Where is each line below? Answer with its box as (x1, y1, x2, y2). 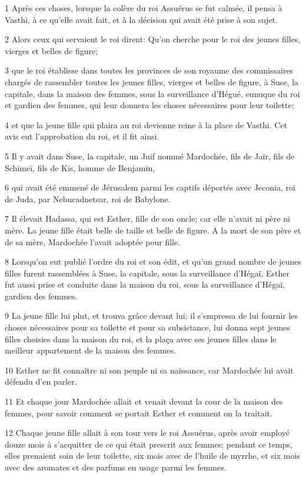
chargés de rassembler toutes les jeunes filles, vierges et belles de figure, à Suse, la (5, 75, 299, 88)
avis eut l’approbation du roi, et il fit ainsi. (5, 130, 159, 142)
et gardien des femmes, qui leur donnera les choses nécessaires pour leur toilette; (5, 99, 294, 111)
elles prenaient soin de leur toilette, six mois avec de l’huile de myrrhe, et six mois (5, 449, 300, 462)
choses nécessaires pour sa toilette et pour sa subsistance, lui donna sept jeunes (5, 321, 290, 333)
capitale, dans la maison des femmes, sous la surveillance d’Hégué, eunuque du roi (5, 87, 300, 99)
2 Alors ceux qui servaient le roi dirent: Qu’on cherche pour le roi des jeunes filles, (5, 33, 301, 45)
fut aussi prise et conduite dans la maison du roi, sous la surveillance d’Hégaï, (5, 278, 285, 291)
